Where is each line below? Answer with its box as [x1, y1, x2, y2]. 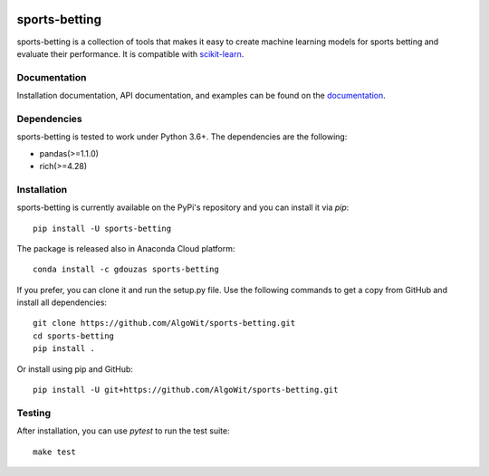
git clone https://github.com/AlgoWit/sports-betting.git [33, 318, 296, 328]
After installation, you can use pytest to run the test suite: [16, 425, 230, 436]
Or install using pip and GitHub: [16, 363, 133, 375]
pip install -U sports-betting [33, 223, 172, 233]
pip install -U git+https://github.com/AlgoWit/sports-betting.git [33, 385, 339, 395]
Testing [16, 406, 52, 419]
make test [33, 446, 76, 457]
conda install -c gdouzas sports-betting [33, 264, 219, 275]
